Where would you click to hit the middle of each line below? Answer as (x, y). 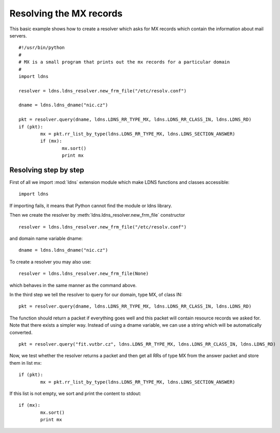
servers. (18, 35)
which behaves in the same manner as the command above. (73, 285)
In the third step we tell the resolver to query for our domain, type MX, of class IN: (96, 295)
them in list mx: (26, 363)
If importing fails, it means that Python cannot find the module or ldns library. (91, 205)
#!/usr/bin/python (42, 48)
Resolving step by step (47, 170)
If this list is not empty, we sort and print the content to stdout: (75, 393)
